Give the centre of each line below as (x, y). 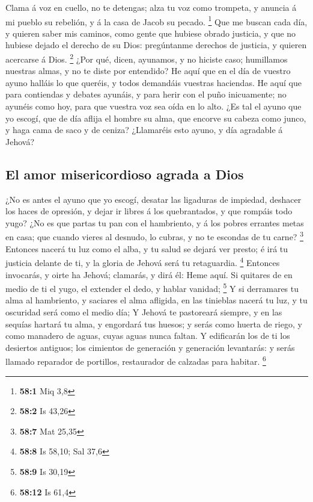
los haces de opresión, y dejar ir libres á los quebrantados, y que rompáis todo (149, 211)
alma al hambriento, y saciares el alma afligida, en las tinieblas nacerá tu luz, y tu (156, 300)
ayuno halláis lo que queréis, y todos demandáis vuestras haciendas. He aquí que (153, 82)
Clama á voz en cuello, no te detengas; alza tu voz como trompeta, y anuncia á (151, 7)
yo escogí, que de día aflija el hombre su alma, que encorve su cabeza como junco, (156, 118)
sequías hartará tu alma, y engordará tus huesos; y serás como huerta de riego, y (154, 324)
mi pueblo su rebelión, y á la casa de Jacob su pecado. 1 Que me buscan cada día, (156, 20)
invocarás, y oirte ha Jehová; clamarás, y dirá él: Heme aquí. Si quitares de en (149, 274)
